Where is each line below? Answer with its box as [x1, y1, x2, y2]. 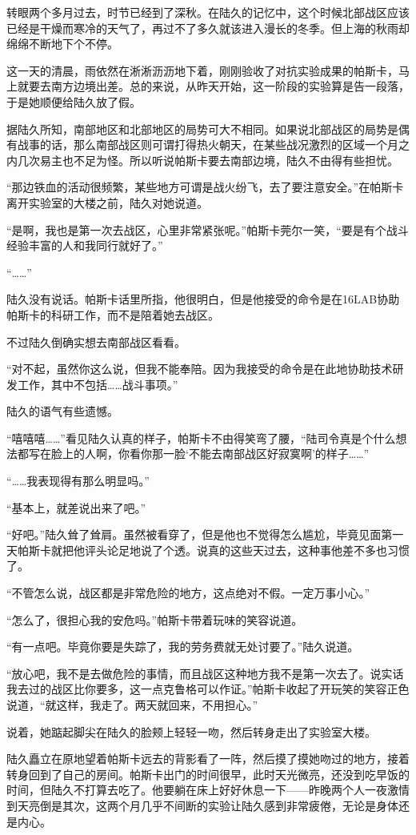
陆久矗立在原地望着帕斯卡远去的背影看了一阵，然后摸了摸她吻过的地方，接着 [6, 750, 410, 767]
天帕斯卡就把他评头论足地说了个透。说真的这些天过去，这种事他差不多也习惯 [6, 541, 410, 558]
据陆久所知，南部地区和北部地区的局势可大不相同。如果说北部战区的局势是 [6, 120, 398, 137]
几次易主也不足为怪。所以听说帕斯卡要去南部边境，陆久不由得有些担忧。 [17, 151, 398, 168]
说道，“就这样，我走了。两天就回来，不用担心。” [6, 697, 258, 713]
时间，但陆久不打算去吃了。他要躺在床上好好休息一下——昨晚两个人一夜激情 [6, 781, 410, 798]
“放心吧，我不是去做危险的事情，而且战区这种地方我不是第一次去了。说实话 [6, 664, 404, 681]
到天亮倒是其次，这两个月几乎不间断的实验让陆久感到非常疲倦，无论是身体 [6, 797, 398, 813]
